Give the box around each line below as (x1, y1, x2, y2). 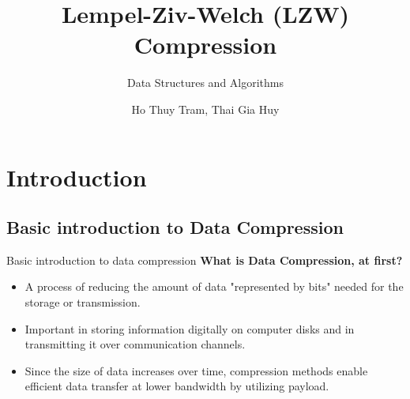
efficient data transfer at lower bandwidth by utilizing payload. (24, 378, 329, 394)
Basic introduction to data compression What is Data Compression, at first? (6, 251, 403, 268)
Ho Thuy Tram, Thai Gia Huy (131, 100, 280, 117)
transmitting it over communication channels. (24, 336, 246, 352)
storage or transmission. (24, 294, 141, 311)
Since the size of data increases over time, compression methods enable (24, 362, 368, 378)
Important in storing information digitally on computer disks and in (24, 320, 355, 337)
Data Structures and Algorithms (126, 74, 284, 91)
